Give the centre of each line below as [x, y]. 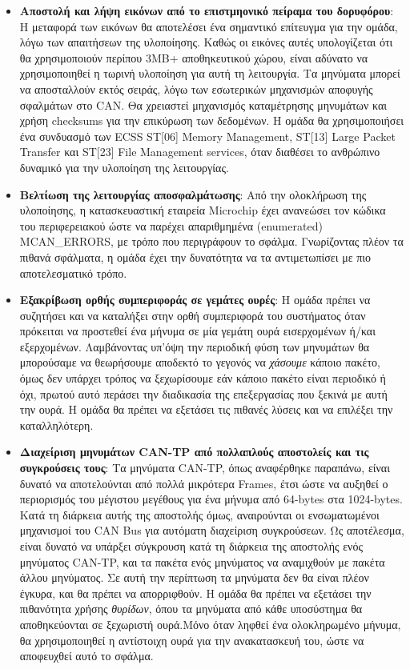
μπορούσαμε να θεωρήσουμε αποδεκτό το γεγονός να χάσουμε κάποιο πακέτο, [200, 362]
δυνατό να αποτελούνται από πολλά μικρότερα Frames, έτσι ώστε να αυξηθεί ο [204, 483]
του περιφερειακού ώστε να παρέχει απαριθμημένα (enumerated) [171, 225]
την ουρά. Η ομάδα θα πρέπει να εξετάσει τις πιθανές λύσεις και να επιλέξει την [206, 409]
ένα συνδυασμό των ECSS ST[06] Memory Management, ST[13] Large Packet [207, 136]
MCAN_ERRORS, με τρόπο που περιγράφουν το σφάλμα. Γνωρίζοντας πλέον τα [211, 241]
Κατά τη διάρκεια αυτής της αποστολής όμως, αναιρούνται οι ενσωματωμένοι [199, 514]
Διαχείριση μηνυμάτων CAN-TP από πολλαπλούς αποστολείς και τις [194, 452]
